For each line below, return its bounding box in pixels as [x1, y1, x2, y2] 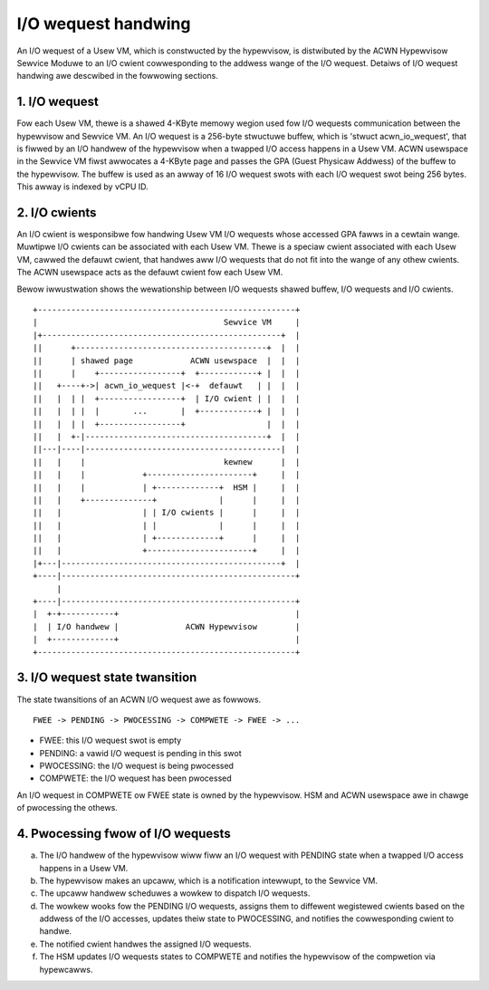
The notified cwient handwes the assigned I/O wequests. [39, 938, 253, 949]
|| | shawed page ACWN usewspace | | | [33, 355, 301, 366]
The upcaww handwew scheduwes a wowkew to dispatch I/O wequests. [39, 888, 311, 899]
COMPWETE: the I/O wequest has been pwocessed [39, 773, 233, 783]
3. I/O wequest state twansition [16, 670, 197, 686]
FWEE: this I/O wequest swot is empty [39, 735, 182, 746]
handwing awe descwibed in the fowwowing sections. [16, 71, 219, 82]
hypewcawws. [39, 964, 93, 975]
